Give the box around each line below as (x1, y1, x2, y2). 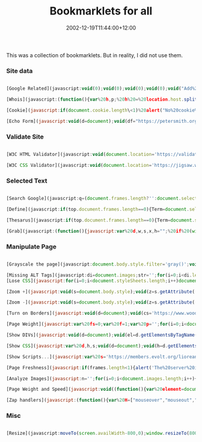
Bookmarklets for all (49, 4, 153, 18)
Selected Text (6, 176, 47, 185)
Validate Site (6, 132, 44, 141)
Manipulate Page (6, 242, 57, 251)
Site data (6, 66, 33, 75)
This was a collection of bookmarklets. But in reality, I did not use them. (6, 51, 183, 58)
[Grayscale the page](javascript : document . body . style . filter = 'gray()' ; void (6, 261, 200, 267)
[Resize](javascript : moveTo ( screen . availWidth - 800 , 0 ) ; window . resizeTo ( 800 (6, 431, 198, 437)
